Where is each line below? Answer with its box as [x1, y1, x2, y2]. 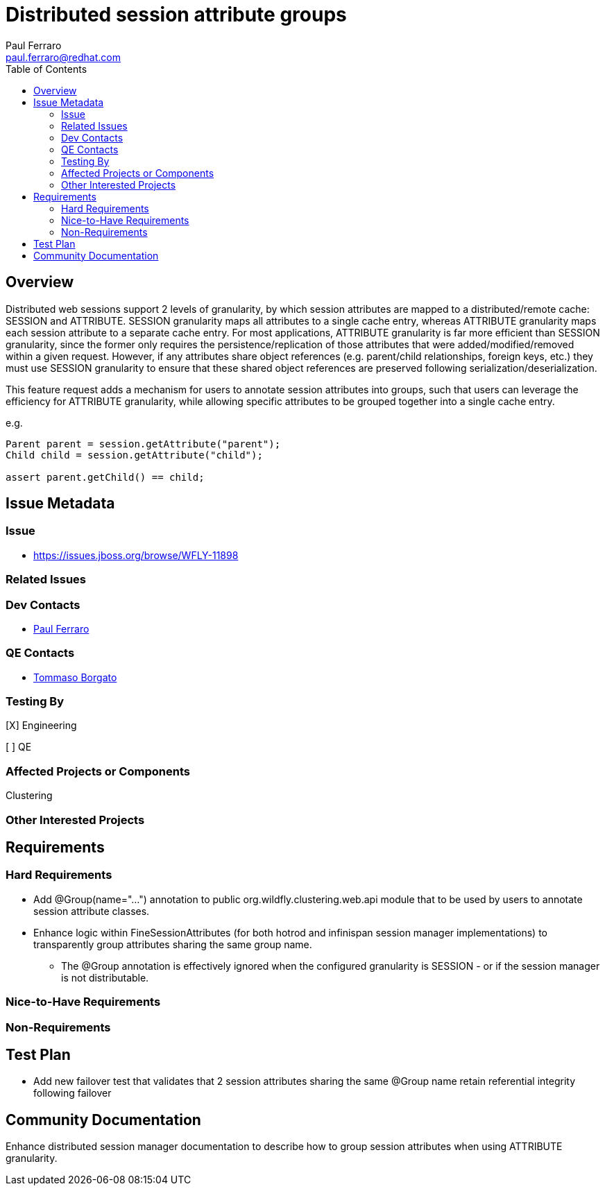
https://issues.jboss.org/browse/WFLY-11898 [33, 549, 239, 561]
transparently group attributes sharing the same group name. [33, 938, 312, 950]
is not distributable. [61, 971, 149, 984]
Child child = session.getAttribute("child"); [6, 449, 263, 461]
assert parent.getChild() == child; [6, 471, 205, 483]
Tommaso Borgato [33, 671, 117, 683]
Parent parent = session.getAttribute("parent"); [6, 438, 281, 449]
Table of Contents [6, 62, 87, 75]
